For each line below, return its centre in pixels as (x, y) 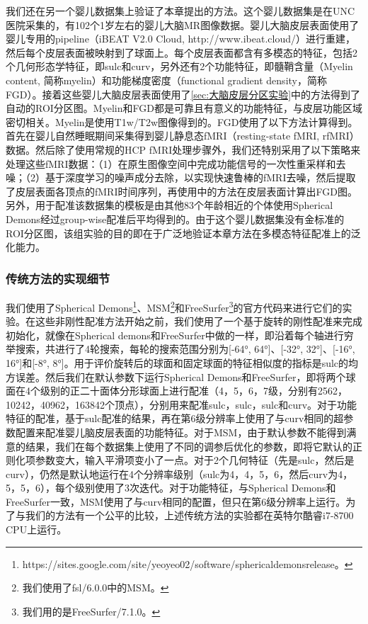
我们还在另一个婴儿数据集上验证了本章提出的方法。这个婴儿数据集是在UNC (180, 11)
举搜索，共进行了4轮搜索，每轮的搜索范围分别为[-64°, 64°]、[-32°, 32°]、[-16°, (180, 349)
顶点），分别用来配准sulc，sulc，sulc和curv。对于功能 (236, 404)
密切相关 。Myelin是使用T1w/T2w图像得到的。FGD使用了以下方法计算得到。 (182, 121)
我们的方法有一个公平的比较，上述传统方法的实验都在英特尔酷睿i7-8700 (189, 515)
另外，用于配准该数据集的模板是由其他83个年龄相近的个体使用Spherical (169, 205)
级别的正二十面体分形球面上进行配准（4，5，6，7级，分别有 (179, 391)
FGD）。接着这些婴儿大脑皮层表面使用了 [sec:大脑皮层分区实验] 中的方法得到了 (183, 94)
